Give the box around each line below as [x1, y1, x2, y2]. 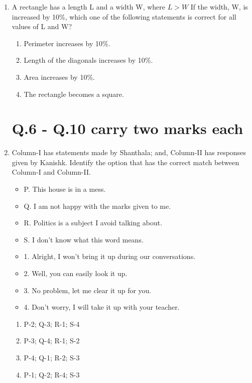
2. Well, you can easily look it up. [24, 268, 128, 279]
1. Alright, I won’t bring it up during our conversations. [24, 251, 196, 262]
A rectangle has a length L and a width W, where [12, 2, 166, 12]
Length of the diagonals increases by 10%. [24, 55, 153, 65]
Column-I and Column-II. [12, 167, 91, 177]
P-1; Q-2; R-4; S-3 [24, 369, 80, 379]
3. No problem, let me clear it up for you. [24, 285, 152, 295]
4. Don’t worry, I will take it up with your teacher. [24, 302, 180, 312]
